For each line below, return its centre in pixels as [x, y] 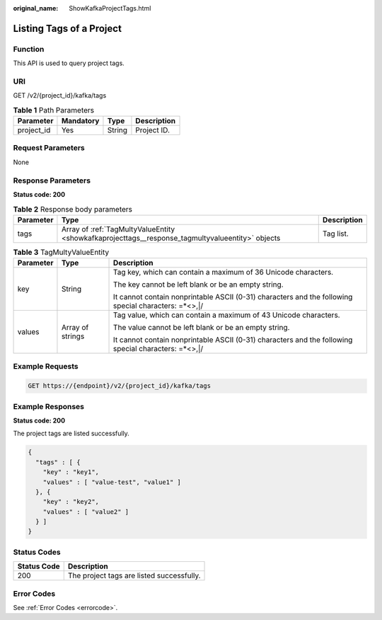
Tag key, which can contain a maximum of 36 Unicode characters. [224, 272]
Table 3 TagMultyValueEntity [61, 252]
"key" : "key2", [71, 502]
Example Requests [46, 367]
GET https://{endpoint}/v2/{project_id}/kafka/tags [120, 386]
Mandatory [80, 121]
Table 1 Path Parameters [54, 110]
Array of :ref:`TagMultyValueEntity [118, 229]
